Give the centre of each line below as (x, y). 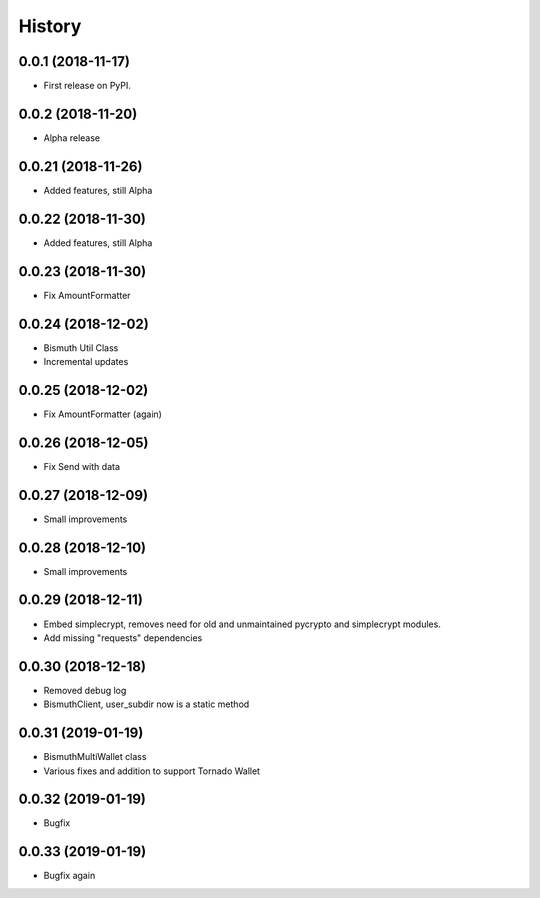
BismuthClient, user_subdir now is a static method (146, 704)
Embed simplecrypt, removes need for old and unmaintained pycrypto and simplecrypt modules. (242, 624)
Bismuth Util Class (81, 347)
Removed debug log (85, 690)
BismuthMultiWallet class (95, 757)
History (50, 26)
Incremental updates (86, 361)
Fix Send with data (81, 466)
